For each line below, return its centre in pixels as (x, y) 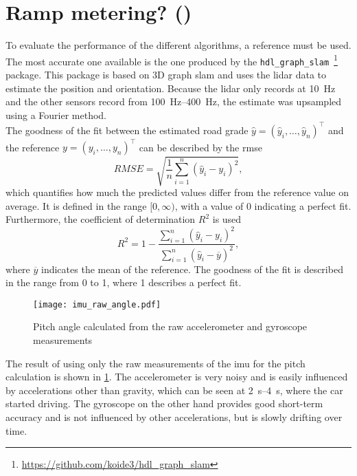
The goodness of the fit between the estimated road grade (127, 130)
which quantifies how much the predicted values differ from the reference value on (177, 192)
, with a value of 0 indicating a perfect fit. (263, 205)
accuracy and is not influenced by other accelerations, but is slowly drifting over (174, 417)
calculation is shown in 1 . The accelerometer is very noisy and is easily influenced (177, 377)
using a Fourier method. (56, 115)
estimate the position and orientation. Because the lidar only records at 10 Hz (171, 88)
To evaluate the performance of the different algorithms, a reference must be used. (178, 45)
